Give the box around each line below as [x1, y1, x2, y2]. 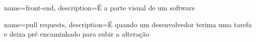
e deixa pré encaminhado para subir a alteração [4, 29, 149, 39]
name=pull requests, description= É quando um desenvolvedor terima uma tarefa [4, 19, 252, 29]
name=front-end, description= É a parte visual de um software [4, 2, 195, 12]
